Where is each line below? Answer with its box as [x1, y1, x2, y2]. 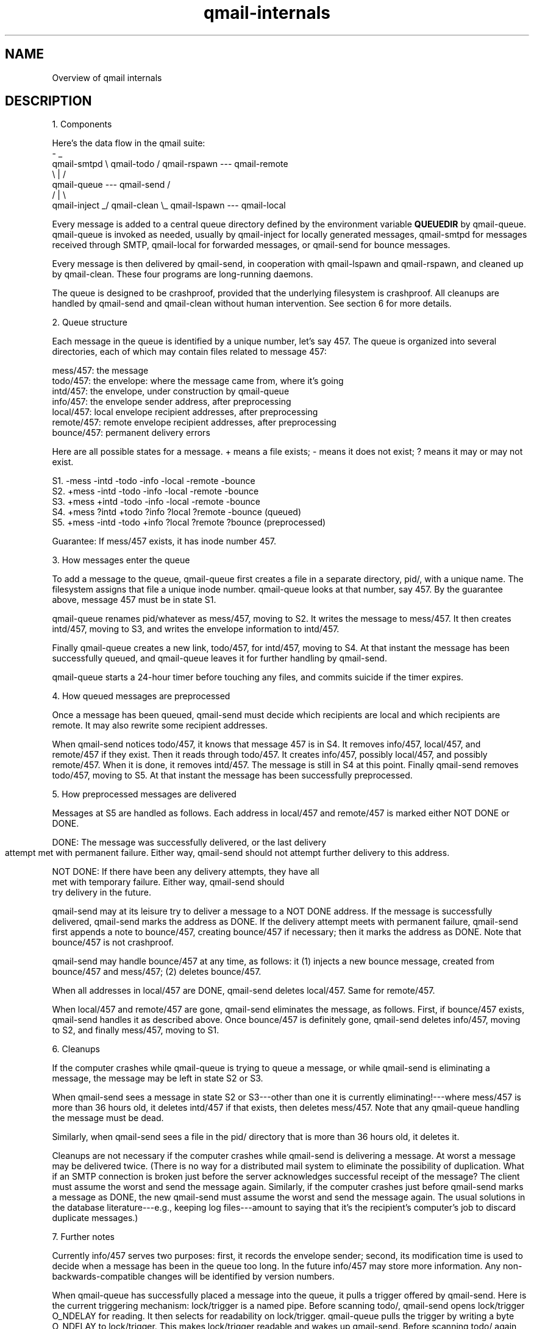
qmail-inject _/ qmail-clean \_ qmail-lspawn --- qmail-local [52, 200, 286, 211]
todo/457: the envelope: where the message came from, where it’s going [52, 376, 344, 387]
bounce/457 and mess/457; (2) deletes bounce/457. [52, 966, 262, 977]
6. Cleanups [52, 1044, 100, 1055]
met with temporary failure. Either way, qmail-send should [52, 877, 285, 888]
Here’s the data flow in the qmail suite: [52, 138, 205, 149]
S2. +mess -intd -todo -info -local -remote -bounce [52, 486, 259, 497]
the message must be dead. [52, 1113, 164, 1124]
